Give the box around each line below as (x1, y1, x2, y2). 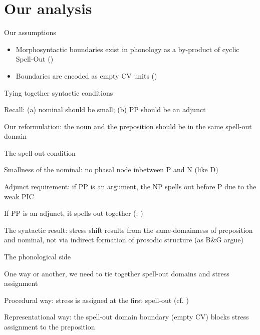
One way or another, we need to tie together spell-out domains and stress (4, 268, 229, 278)
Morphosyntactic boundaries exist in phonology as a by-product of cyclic (16, 44, 239, 54)
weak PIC (4, 191, 34, 201)
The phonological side (4, 251, 71, 262)
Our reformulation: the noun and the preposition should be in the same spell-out (4, 121, 252, 131)
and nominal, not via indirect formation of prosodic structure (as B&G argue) (4, 234, 243, 245)
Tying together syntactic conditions (4, 87, 113, 98)
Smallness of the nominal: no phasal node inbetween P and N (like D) (4, 164, 218, 175)
